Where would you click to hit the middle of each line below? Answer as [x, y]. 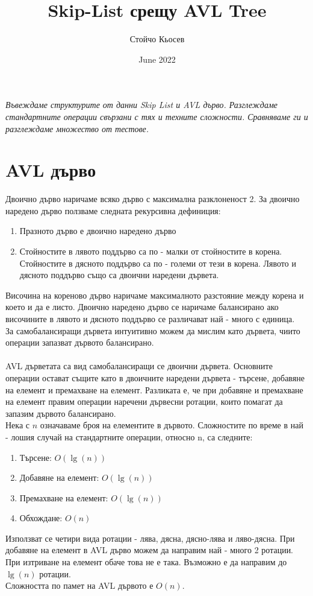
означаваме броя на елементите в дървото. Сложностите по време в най [172, 425]
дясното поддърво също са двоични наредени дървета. [119, 275]
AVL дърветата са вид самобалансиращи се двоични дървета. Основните [139, 366]
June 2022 [157, 59]
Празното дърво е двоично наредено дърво [98, 231]
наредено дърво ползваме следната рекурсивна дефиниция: [113, 210]
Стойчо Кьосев [157, 39]
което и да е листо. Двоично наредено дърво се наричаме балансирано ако [142, 307]
